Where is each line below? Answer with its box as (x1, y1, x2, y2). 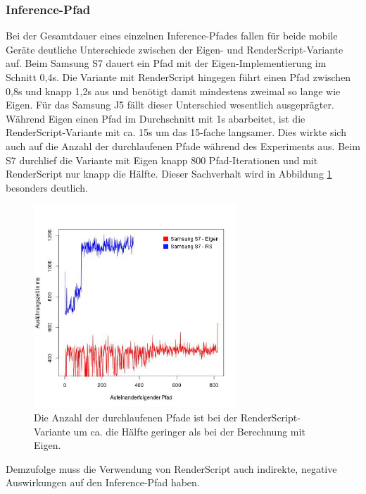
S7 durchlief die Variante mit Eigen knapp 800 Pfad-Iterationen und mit (6, 152, 318, 167)
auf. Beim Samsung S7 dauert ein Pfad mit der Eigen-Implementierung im (6, 56, 327, 70)
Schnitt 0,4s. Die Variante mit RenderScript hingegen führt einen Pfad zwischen (6, 70, 351, 84)
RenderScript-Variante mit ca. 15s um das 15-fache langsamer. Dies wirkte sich (6, 125, 346, 140)
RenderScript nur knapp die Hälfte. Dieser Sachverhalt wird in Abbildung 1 (6, 166, 332, 181)
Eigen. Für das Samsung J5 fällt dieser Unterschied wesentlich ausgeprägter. (6, 97, 334, 112)
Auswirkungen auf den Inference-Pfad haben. (6, 475, 200, 490)
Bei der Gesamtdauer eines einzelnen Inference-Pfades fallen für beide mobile (6, 28, 338, 43)
